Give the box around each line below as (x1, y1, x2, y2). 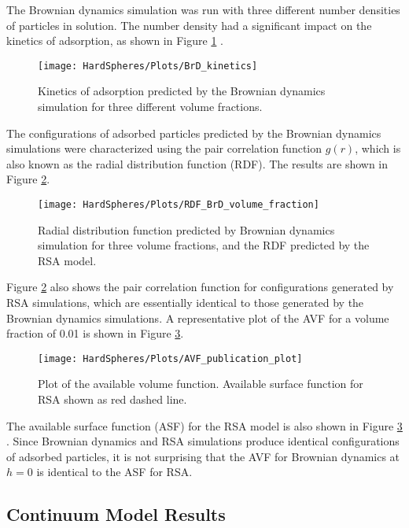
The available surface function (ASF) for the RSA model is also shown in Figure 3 (6, 417, 403, 434)
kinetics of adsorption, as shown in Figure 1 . (6, 32, 223, 49)
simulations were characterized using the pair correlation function (6, 140, 322, 157)
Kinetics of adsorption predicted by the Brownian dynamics (38, 83, 326, 99)
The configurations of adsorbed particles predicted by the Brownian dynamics (6, 124, 381, 141)
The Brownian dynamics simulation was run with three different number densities (6, 2, 400, 17)
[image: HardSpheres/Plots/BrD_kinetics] (38, 60, 258, 72)
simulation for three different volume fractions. (38, 98, 263, 115)
